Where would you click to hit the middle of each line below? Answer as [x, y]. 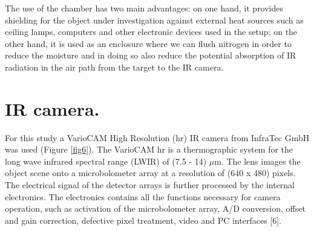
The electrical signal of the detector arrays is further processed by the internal [150, 185]
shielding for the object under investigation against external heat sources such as [154, 20]
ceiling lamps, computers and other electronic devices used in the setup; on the [151, 32]
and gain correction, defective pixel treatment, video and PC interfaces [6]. [143, 220]
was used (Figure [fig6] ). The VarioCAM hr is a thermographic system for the [149, 149]
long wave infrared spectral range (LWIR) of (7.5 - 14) [106, 161]
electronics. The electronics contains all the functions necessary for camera [143, 196]
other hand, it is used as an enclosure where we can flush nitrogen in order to [148, 43]
